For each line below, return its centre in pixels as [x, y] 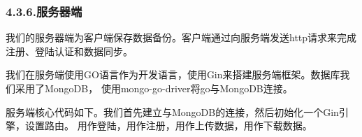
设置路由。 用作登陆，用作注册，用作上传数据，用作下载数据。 [168, 125]
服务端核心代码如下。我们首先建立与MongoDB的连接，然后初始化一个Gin [172, 111]
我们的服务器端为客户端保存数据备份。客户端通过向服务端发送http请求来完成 [181, 37]
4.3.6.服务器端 [44, 11]
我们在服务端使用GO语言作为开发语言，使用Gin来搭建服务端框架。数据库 [173, 74]
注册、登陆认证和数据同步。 [69, 51]
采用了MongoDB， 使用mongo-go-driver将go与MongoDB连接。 [154, 88]
